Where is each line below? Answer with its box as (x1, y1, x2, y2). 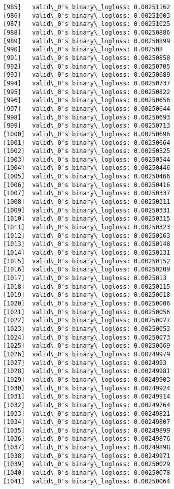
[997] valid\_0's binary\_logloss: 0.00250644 (3, 105, 170, 112)
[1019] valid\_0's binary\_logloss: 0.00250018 (3, 291, 170, 299)
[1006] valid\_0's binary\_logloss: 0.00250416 (3, 181, 170, 189)
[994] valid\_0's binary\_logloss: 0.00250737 (3, 79, 170, 87)
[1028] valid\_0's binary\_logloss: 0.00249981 (3, 368, 170, 375)
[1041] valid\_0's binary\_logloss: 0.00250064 (3, 477, 170, 485)
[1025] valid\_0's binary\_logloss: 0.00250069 (3, 342, 170, 350)
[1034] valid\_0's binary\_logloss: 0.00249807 (3, 418, 170, 426)
